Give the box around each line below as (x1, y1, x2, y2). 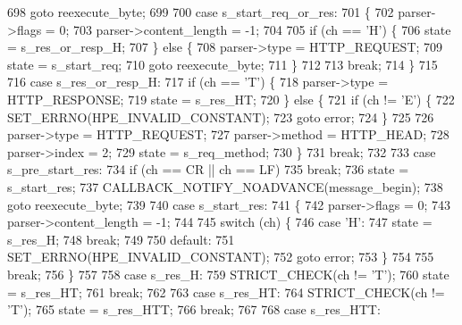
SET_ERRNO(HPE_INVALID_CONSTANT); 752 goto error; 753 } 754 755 (7, 247, 434, 266)
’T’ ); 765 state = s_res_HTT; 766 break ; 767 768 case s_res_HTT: (7, 300, 381, 319)
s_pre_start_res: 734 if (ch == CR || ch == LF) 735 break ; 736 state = (7, 160, 409, 179)
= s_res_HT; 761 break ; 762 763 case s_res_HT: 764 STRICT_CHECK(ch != (7, 282, 445, 301)
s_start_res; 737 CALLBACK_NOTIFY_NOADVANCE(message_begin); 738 (7, 177, 443, 196)
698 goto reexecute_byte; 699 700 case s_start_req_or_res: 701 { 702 (7, 3, 394, 21)
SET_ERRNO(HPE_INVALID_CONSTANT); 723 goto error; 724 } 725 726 (7, 107, 434, 126)
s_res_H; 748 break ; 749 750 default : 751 (7, 229, 235, 248)
